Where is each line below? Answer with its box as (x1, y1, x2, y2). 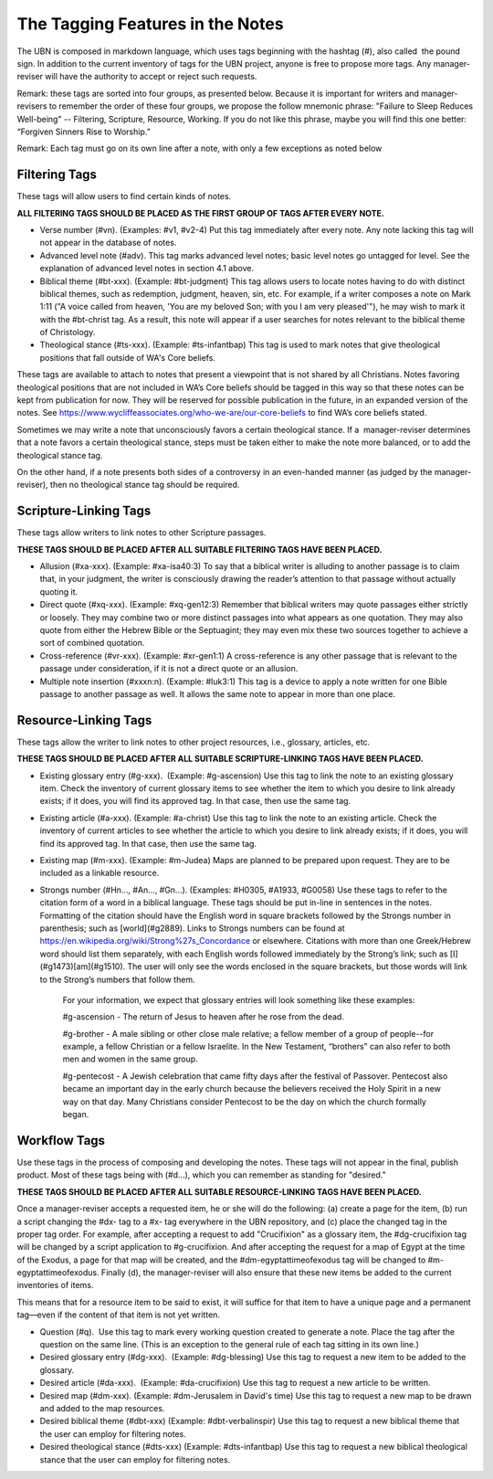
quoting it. (39, 586, 79, 597)
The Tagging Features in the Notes (16, 14, 284, 34)
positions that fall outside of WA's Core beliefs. (39, 352, 216, 363)
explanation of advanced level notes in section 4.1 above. (39, 263, 255, 274)
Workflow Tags (16, 1133, 105, 1148)
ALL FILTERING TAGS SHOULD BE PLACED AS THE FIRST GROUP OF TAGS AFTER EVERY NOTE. (16, 207, 385, 218)
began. (62, 1109, 89, 1120)
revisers (16, 100, 47, 111)
